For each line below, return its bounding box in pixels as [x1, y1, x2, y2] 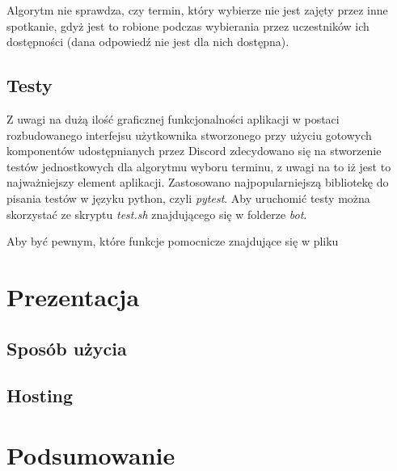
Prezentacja [6, 280, 140, 313]
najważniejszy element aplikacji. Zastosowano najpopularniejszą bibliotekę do [6, 174, 389, 191]
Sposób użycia [6, 335, 127, 360]
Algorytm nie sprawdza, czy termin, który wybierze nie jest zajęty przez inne [6, 2, 388, 18]
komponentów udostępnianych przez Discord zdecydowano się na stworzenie [6, 142, 382, 159]
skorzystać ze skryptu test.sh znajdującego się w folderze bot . [6, 205, 307, 222]
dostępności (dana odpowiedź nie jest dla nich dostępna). [6, 33, 289, 50]
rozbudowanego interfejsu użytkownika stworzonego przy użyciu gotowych [6, 126, 372, 143]
